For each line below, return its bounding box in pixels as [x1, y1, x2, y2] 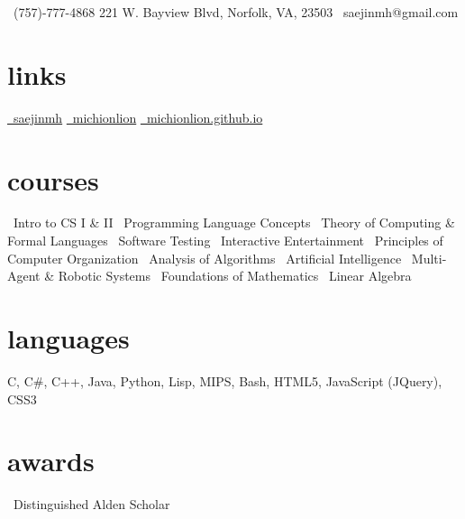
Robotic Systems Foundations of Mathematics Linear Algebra [58, 266, 412, 285]
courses [7, 161, 99, 198]
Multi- [411, 248, 447, 267]
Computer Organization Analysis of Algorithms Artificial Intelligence [7, 248, 402, 267]
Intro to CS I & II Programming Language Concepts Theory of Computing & [13, 213, 455, 232]
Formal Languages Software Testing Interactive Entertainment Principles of [7, 231, 443, 250]
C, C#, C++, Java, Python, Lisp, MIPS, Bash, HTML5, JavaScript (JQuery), [7, 371, 442, 390]
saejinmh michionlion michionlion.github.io [13, 107, 263, 126]
